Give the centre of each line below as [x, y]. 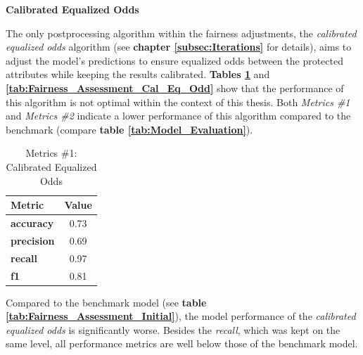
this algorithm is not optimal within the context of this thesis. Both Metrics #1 [178, 102]
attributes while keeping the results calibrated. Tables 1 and [138, 74]
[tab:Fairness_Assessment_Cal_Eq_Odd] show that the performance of [175, 88]
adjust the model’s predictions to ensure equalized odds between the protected [174, 60]
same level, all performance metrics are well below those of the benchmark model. [182, 343]
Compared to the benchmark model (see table [106, 302]
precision [33, 240]
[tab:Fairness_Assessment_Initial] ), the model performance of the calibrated [181, 316]
